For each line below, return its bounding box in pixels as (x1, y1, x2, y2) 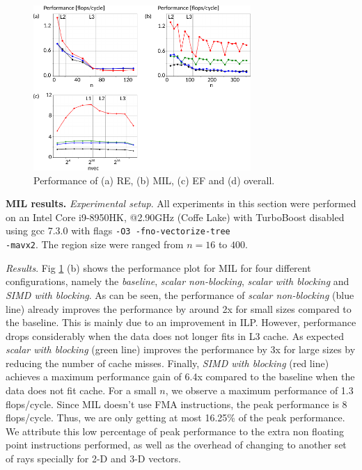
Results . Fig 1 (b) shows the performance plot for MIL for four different (6, 260, 311, 275)
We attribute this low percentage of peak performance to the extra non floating (6, 423, 345, 438)
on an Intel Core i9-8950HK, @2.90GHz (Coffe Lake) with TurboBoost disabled (6, 209, 345, 224)
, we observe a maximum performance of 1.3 (165, 383, 354, 398)
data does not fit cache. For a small (6, 383, 157, 398)
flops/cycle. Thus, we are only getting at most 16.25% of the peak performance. (6, 410, 345, 425)
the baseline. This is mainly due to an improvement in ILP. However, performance (6, 315, 356, 330)
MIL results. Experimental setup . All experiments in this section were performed (6, 196, 356, 211)
